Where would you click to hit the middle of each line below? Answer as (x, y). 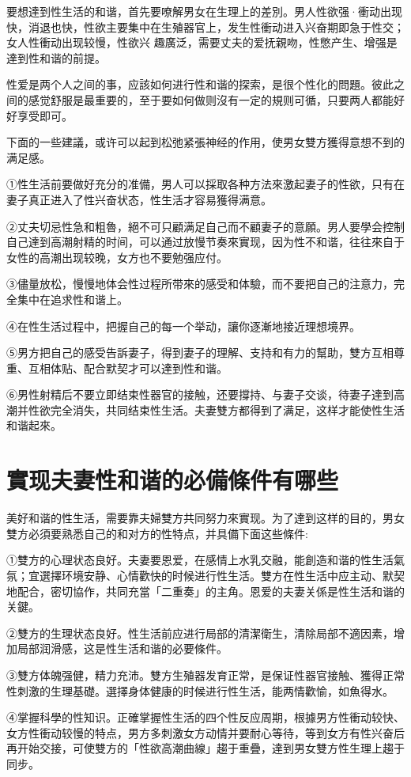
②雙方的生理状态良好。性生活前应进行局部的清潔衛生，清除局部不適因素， (200, 633)
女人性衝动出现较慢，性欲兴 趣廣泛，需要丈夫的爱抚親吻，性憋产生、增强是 (202, 42)
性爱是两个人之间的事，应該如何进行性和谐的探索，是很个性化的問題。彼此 (200, 84)
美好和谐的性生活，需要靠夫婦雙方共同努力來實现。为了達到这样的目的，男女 (205, 518)
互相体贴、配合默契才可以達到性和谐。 (128, 368)
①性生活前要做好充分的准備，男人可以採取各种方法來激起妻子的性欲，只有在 (205, 184)
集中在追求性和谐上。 (72, 299)
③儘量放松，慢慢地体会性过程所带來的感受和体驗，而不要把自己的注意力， (200, 284)
